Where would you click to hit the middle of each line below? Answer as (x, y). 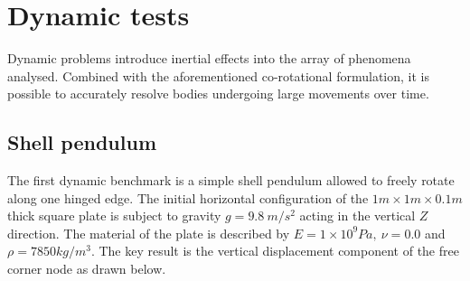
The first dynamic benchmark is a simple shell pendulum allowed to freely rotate (231, 180)
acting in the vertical (357, 215)
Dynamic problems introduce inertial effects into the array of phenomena (209, 58)
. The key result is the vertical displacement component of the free (275, 251)
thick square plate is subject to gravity (114, 215)
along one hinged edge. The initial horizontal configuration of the (188, 197)
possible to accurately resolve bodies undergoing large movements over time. (218, 94)
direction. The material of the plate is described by (149, 233)
